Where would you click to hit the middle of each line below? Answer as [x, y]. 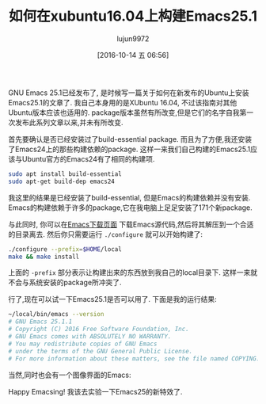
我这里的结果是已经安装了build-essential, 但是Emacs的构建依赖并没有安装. [129, 197]
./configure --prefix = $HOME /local [65, 249]
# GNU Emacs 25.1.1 [40, 322]
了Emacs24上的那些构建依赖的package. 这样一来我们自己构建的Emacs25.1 [129, 149]
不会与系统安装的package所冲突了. [65, 283]
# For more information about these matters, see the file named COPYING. [134, 358]
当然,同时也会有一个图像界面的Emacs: [70, 375]
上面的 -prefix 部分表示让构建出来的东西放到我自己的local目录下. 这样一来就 [133, 273]
